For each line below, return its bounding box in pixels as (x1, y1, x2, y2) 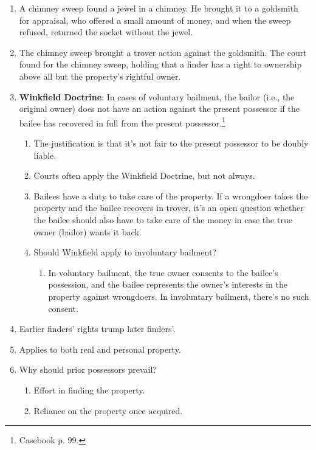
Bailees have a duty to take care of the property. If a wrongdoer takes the (33, 189, 308, 202)
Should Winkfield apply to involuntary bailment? (33, 246, 216, 258)
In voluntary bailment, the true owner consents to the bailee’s (48, 266, 278, 279)
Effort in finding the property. (33, 383, 145, 396)
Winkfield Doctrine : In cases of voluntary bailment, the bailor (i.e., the (19, 90, 295, 103)
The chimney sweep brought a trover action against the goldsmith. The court (19, 46, 307, 58)
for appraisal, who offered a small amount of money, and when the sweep (19, 13, 291, 26)
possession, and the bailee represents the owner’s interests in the (48, 278, 287, 291)
